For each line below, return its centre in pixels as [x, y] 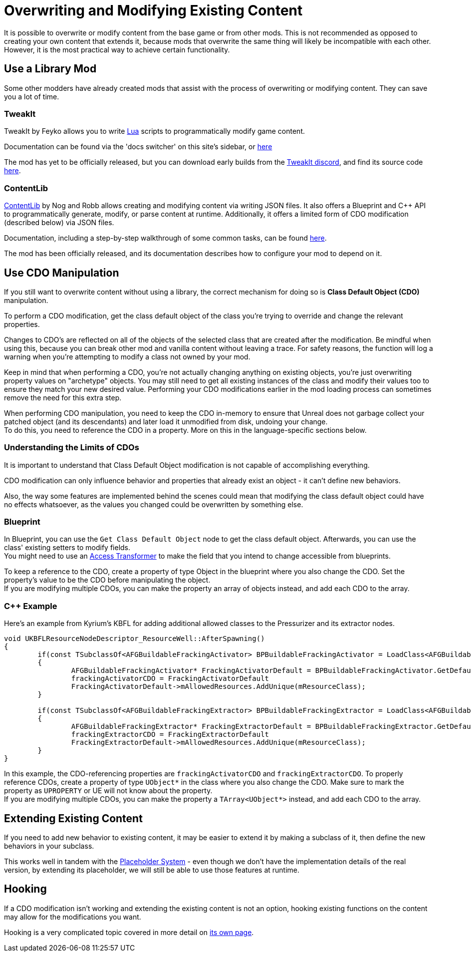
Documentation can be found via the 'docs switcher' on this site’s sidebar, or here [138, 147]
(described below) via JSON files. [59, 223]
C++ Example [31, 606]
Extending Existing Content [73, 818]
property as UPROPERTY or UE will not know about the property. [108, 791]
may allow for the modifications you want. [73, 917]
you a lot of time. [32, 96]
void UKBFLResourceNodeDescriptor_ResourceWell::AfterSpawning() [134, 639]
